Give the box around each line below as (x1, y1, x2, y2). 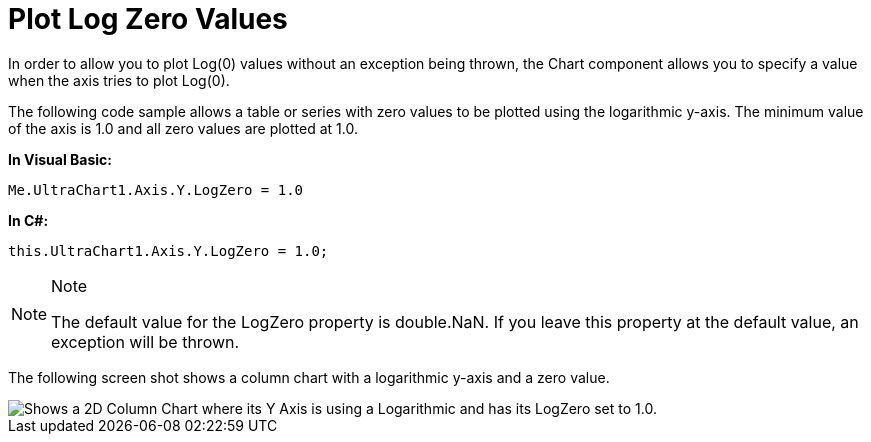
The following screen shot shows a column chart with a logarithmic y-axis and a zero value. (8, 368, 610, 386)
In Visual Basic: (8, 150, 112, 168)
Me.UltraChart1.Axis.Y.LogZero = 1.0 (8, 181, 304, 198)
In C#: (8, 211, 49, 229)
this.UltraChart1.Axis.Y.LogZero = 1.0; (8, 242, 329, 259)
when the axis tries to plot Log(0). (8, 71, 230, 89)
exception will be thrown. (51, 331, 240, 352)
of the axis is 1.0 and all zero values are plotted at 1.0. (8, 119, 358, 137)
